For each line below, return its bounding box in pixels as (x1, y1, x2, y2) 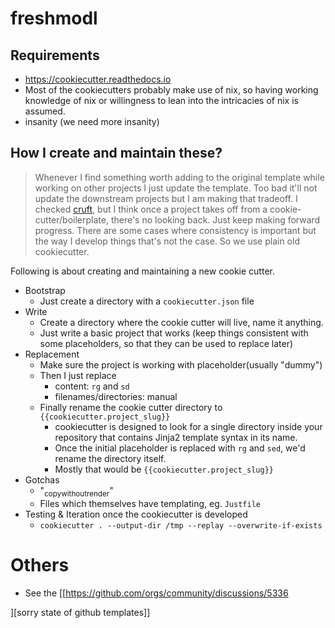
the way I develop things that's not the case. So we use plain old (34, 235, 300, 247)
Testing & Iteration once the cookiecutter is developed (24, 508, 248, 520)
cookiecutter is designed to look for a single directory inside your (54, 420, 323, 432)
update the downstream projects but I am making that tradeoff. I (34, 192, 298, 204)
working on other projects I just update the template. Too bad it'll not (34, 182, 318, 194)
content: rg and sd (54, 380, 130, 392)
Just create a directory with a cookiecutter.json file (39, 295, 255, 307)
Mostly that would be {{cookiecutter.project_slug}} (54, 463, 274, 475)
